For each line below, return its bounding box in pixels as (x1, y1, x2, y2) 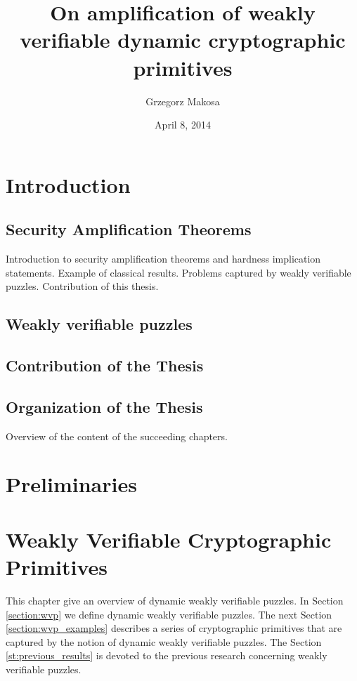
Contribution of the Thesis (6, 355, 204, 376)
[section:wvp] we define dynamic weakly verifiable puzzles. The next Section (6, 607, 332, 621)
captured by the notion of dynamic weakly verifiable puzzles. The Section (6, 634, 322, 649)
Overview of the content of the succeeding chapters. (6, 428, 228, 443)
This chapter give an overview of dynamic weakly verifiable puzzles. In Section (6, 593, 344, 607)
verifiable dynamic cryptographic (20, 25, 346, 54)
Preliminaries (6, 470, 137, 498)
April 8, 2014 (155, 117, 211, 132)
